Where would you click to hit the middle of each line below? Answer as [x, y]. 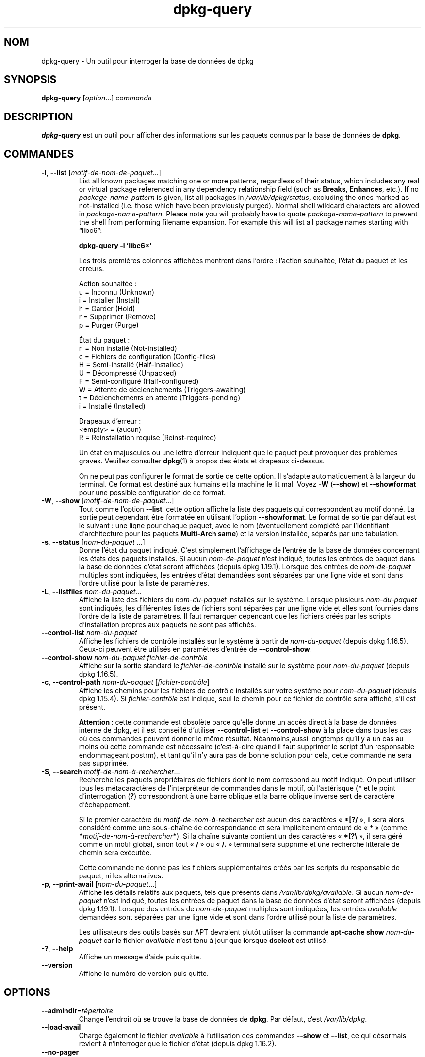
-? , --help [57, 949]
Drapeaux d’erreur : [110, 421]
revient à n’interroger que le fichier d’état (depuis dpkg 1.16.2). [178, 1043]
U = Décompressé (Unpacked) [128, 373]
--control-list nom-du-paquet [89, 633]
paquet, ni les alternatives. [121, 876]
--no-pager [60, 1052]
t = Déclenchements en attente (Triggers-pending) [160, 398]
